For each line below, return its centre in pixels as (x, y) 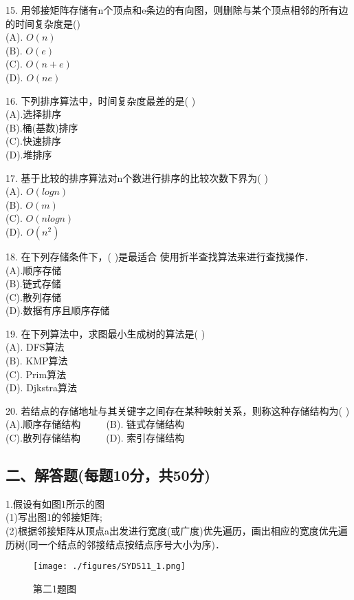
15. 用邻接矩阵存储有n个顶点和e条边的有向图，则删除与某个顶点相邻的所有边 (177, 10)
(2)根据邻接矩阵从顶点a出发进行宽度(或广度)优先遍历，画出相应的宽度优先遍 (177, 531)
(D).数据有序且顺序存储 (58, 310)
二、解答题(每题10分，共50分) (108, 475)
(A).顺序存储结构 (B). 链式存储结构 (95, 424)
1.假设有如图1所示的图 (55, 503)
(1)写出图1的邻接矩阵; (54, 517)
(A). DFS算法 (35, 347)
